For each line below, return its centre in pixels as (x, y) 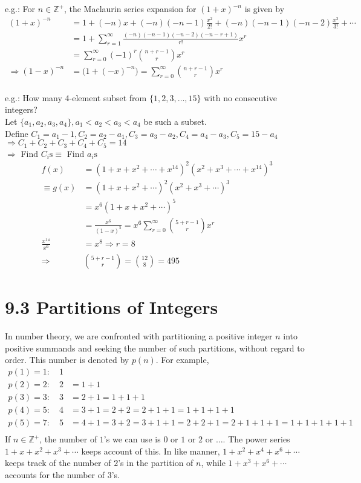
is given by (265, 8)
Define (17, 133)
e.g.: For (20, 8)
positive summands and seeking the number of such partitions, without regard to (155, 348)
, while (213, 463)
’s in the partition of (156, 463)
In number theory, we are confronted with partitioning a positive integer (139, 336)
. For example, (182, 360)
